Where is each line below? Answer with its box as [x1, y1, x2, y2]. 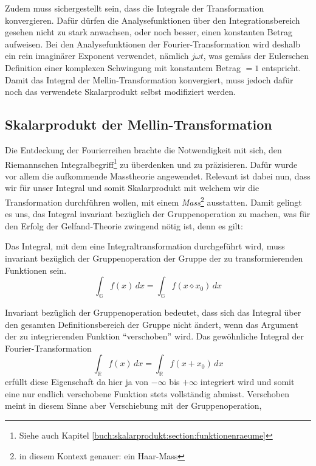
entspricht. [261, 61, 301, 74]
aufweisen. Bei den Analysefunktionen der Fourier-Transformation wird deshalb [5, 37, 300, 50]
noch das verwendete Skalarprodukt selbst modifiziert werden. [5, 85, 236, 98]
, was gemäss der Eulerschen [203, 49, 309, 62]
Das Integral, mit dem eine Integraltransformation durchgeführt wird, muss [5, 240, 285, 252]
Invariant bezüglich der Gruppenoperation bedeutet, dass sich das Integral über [5, 306, 301, 318]
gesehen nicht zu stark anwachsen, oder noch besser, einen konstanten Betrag [5, 26, 292, 38]
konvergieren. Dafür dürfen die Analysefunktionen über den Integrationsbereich [5, 13, 300, 26]
